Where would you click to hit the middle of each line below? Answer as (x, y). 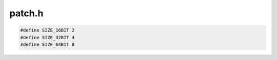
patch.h (26, 13)
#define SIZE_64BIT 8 (47, 44)
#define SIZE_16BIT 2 (47, 30)
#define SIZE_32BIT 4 (47, 37)
